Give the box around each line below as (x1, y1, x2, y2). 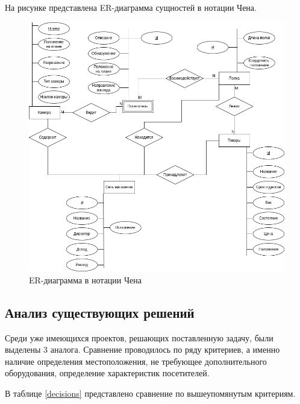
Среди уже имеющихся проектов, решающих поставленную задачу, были (5, 331, 273, 344)
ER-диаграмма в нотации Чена (29, 273, 142, 286)
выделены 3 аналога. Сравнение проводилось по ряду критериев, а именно (5, 343, 280, 356)
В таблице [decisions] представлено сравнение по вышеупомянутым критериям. (5, 387, 296, 400)
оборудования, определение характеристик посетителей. (5, 367, 210, 379)
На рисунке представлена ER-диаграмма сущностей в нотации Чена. (5, 1, 257, 13)
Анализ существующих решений (5, 303, 195, 321)
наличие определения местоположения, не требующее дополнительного (5, 355, 267, 367)
